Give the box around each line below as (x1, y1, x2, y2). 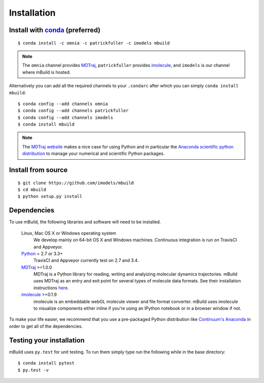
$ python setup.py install (18, 193, 83, 199)
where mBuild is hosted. (22, 69, 71, 75)
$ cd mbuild (18, 187, 46, 192)
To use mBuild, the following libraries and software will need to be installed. (9, 219, 161, 225)
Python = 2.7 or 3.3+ (21, 251, 63, 256)
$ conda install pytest (18, 361, 75, 366)
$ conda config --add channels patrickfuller (18, 108, 129, 113)
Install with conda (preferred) (9, 26, 101, 34)
